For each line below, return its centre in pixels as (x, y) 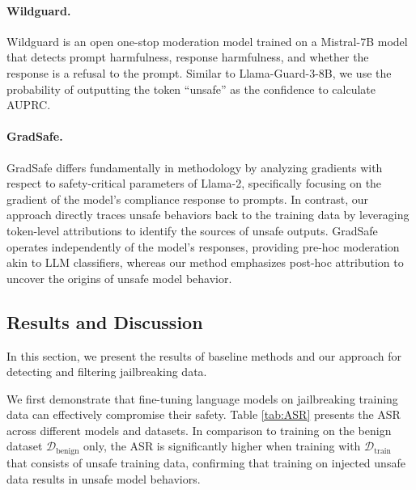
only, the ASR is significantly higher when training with (222, 446)
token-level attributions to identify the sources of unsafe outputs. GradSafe (192, 230)
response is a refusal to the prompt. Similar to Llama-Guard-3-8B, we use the (199, 72)
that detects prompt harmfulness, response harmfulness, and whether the (188, 57)
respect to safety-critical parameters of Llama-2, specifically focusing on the (194, 183)
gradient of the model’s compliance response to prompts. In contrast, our (188, 199)
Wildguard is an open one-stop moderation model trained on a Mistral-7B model (207, 41)
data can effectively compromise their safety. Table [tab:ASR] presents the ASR (204, 414)
